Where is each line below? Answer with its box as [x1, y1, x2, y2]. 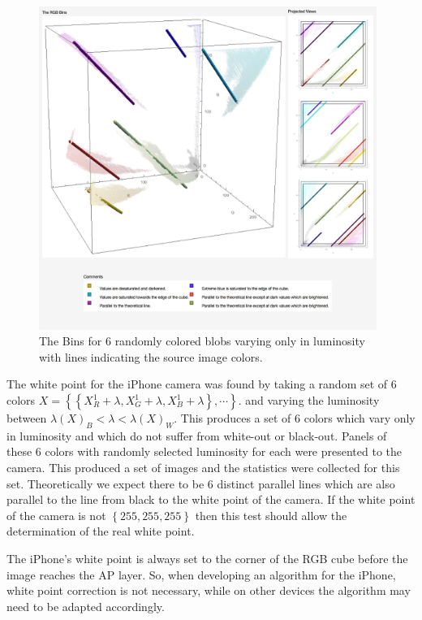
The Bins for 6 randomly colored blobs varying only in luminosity [39, 332, 365, 349]
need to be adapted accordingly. [6, 597, 165, 614]
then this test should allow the [195, 506, 347, 523]
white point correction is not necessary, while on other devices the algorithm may [6, 582, 411, 599]
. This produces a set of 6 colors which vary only [174, 410, 416, 427]
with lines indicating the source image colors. [39, 348, 263, 365]
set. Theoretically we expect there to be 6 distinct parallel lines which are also [6, 475, 395, 492]
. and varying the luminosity [238, 392, 380, 409]
